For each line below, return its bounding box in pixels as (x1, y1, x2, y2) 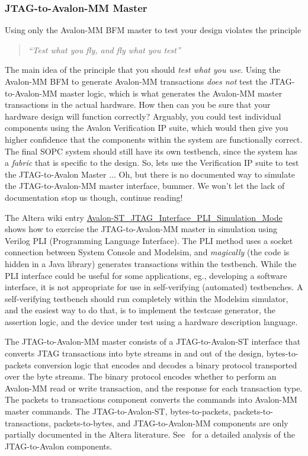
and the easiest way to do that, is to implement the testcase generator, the (5, 304, 275, 316)
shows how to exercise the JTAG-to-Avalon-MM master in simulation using (5, 223, 278, 235)
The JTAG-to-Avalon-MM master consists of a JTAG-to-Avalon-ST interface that (5, 335, 301, 348)
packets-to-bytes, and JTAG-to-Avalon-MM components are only (53, 416, 288, 429)
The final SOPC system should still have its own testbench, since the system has (5, 144, 298, 157)
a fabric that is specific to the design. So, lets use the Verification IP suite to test (5, 156, 299, 169)
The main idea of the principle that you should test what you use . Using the (5, 63, 281, 76)
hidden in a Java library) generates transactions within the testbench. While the (5, 257, 297, 269)
